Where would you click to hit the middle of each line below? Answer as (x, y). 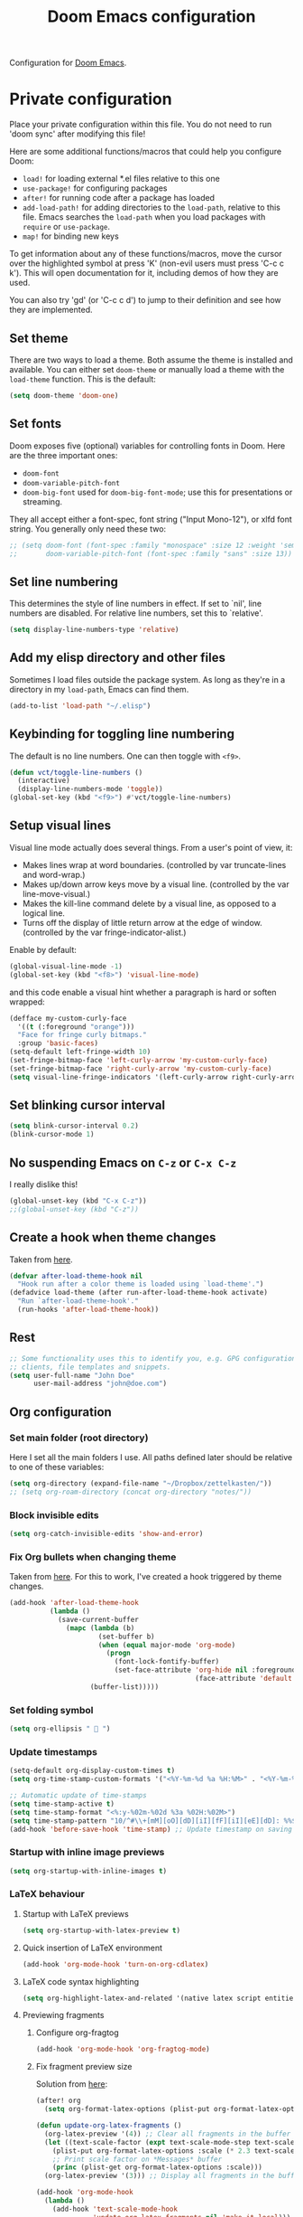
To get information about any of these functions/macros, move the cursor (146, 254)
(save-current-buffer (98, 1619)
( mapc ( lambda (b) (101, 1628)
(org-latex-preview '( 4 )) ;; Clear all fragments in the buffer (167, 2134)
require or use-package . (66, 227)
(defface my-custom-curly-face (68, 1018)
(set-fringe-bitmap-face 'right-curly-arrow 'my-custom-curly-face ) (141, 1069)
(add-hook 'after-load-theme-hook (74, 1603)
